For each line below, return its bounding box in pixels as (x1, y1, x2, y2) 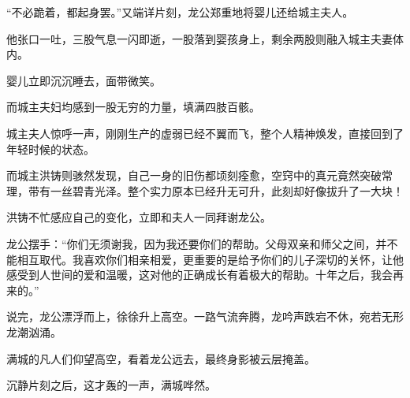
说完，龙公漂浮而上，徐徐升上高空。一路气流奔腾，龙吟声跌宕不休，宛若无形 (6, 308, 404, 325)
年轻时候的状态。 (6, 140, 95, 157)
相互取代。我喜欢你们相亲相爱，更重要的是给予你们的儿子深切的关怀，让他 (17, 251, 404, 267)
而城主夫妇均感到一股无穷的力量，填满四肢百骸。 (6, 99, 260, 115)
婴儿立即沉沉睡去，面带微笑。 (6, 72, 161, 88)
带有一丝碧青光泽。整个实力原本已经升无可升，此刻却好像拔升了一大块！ (28, 182, 404, 199)
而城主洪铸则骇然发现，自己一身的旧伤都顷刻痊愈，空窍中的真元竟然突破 (6, 167, 382, 184)
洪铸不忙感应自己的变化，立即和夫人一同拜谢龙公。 (6, 209, 271, 225)
